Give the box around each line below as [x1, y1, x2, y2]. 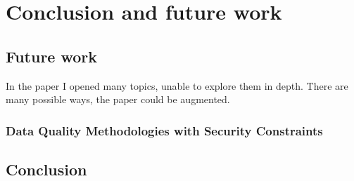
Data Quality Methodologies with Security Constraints [6, 121, 323, 139]
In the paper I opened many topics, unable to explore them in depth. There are [6, 78, 348, 93]
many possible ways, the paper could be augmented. [6, 92, 230, 107]
